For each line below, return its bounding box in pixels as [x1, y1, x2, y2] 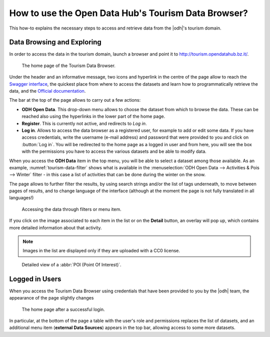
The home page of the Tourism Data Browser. [21, 63, 116, 69]
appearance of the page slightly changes [9, 295, 94, 301]
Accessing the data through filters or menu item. [21, 206, 122, 212]
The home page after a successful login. [21, 306, 105, 312]
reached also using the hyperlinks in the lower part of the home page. [21, 113, 165, 120]
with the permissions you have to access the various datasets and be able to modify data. [21, 148, 207, 155]
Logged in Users [9, 274, 61, 283]
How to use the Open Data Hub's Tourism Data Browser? [9, 8, 248, 19]
